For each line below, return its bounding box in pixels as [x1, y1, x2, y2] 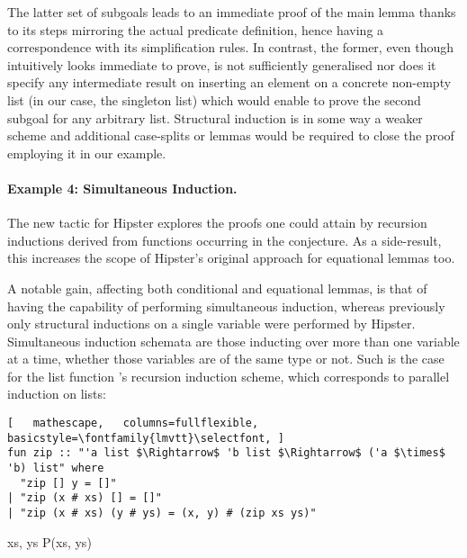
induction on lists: [7, 384, 106, 403]
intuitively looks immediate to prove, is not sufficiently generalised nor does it [7, 55, 436, 74]
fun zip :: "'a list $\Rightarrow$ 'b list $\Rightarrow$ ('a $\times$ [7, 446, 445, 460]
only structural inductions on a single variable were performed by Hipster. [7, 314, 416, 333]
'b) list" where [7, 462, 104, 475]
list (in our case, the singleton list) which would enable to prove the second [7, 90, 421, 109]
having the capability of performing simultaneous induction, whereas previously [7, 296, 445, 315]
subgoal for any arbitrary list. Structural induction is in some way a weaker [7, 108, 423, 127]
